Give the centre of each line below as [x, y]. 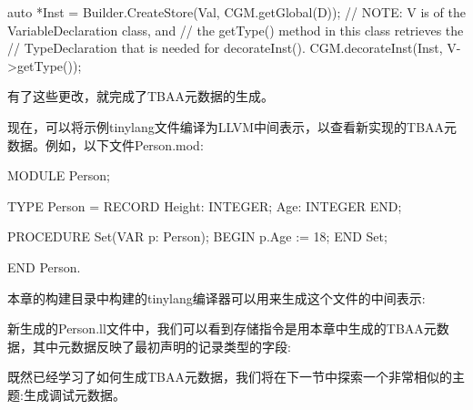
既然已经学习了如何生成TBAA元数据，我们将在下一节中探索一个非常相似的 [230, 377]
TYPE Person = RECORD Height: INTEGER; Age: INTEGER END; [205, 205]
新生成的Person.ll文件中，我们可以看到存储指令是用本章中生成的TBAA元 [222, 328]
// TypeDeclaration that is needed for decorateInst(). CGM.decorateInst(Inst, [225, 48]
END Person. [44, 266]
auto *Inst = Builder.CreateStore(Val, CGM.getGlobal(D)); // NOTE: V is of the [236, 12]
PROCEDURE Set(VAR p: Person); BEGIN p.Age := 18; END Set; [197, 236]
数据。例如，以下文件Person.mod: [106, 144]
